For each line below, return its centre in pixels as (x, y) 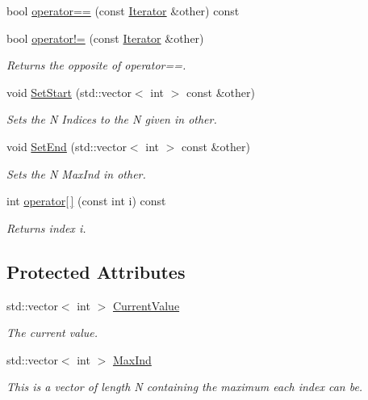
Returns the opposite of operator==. (96, 65)
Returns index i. (46, 227)
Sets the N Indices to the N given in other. (112, 119)
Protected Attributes (96, 271)
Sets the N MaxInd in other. (76, 173)
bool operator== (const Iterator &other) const (123, 11)
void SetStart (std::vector (69, 92)
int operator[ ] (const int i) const (86, 201)
